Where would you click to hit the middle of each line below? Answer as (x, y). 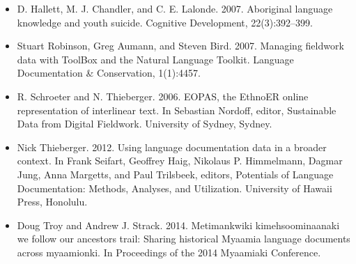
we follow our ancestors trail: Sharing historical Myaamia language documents (184, 239)
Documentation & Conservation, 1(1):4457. (109, 73)
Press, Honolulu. (52, 202)
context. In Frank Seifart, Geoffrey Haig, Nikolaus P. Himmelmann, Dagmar (180, 161)
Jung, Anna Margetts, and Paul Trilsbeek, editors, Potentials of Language (175, 174)
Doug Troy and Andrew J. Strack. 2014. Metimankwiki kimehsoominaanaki (178, 225)
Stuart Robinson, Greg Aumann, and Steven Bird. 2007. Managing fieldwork (180, 46)
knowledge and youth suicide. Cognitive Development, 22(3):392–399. (165, 22)
